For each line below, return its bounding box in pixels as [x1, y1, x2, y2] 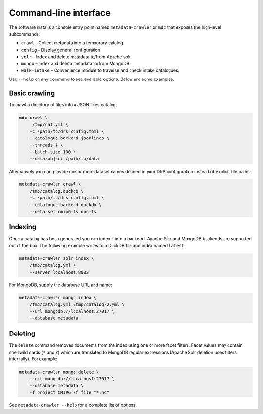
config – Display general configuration [21, 47, 101, 53]
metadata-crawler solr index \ [19, 256, 94, 261]
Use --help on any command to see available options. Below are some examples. [9, 76, 175, 82]
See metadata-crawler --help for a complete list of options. [9, 402, 137, 408]
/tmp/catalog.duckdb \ [29, 188, 84, 194]
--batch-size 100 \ [29, 149, 76, 155]
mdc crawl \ [19, 115, 48, 120]
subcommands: [9, 31, 40, 37]
